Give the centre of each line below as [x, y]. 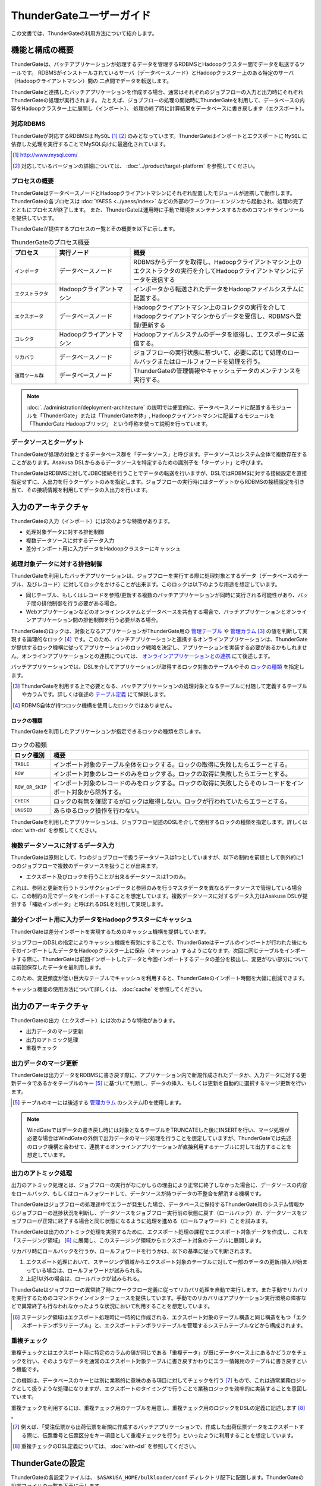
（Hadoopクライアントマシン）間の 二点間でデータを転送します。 [92, 81]
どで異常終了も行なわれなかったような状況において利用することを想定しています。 [112, 1306]
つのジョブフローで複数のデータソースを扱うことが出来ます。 [86, 865]
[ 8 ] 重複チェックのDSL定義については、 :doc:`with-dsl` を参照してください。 [106, 1446]
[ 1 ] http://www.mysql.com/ [45, 155]
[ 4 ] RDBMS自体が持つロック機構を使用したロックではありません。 [94, 705]
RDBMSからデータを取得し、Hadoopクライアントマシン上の [218, 262]
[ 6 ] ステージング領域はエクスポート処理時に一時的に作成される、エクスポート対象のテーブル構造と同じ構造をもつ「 [155, 1317]
